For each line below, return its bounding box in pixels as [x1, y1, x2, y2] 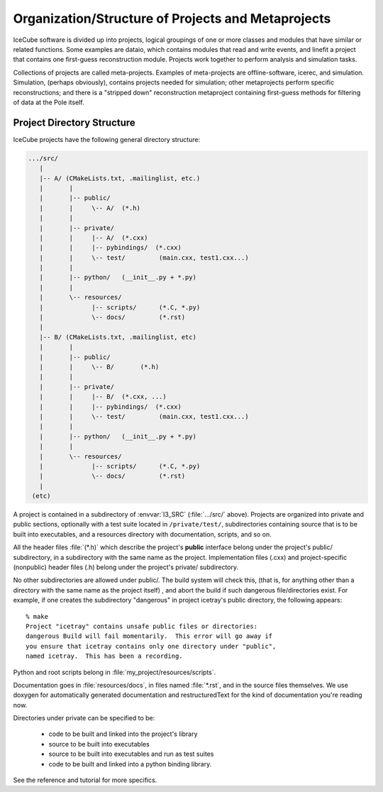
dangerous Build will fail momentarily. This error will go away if [26, 632, 273, 640]
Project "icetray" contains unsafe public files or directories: [26, 622, 258, 630]
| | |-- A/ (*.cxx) [39, 233, 148, 241]
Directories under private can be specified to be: [13, 714, 155, 722]
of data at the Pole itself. [13, 98, 84, 106]
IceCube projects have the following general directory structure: [13, 135, 201, 143]
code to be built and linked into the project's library [48, 730, 198, 738]
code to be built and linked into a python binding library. [48, 759, 212, 768]
